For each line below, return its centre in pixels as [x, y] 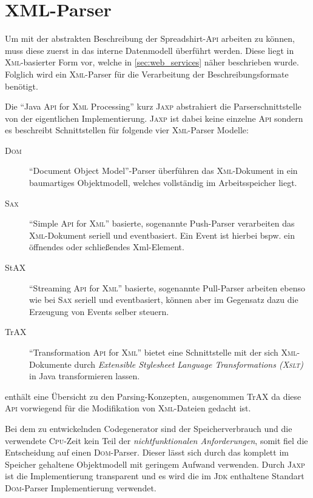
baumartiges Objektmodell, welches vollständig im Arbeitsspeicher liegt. [163, 183]
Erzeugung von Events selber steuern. [99, 311]
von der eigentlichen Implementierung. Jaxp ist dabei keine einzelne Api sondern [154, 118]
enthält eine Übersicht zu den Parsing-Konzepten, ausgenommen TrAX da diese [153, 396]
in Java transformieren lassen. [85, 376]
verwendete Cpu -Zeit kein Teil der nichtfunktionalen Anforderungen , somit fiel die [156, 440]
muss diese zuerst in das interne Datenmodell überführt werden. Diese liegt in [150, 50]
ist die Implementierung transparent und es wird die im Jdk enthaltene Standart [155, 476]
